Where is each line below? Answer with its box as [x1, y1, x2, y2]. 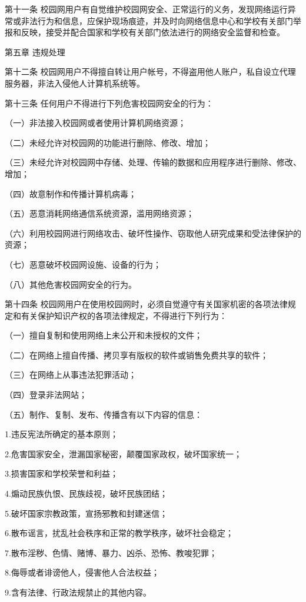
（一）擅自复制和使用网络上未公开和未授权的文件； [5, 329, 202, 341]
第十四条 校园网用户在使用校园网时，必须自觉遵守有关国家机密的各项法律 [5, 298, 288, 310]
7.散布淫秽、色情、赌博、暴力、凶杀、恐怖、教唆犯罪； [5, 546, 217, 558]
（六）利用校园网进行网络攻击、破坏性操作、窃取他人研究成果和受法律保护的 [5, 227, 301, 239]
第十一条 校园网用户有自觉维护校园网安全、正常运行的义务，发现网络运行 [5, 3, 288, 15]
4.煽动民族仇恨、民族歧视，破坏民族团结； [5, 487, 168, 500]
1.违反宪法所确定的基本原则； [5, 428, 118, 440]
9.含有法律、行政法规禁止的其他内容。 [5, 586, 151, 598]
